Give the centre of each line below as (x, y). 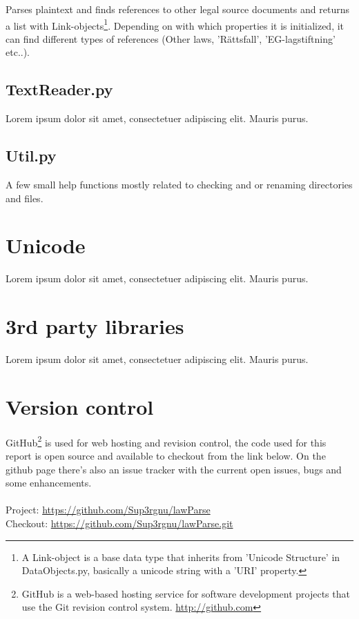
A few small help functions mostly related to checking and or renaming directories (179, 185)
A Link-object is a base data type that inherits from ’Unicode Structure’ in (181, 557)
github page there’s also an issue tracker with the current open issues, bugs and (174, 469)
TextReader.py (59, 89)
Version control (80, 406)
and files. (25, 198)
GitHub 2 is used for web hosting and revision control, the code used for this (166, 441)
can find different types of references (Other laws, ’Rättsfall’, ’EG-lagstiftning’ (171, 38)
